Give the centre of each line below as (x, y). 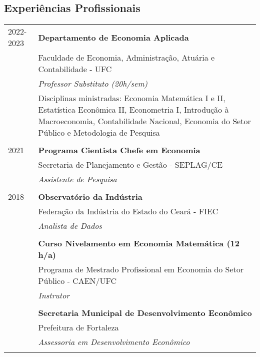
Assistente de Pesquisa (77, 179)
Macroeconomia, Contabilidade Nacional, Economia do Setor (144, 121)
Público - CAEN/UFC (77, 281)
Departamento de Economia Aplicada (113, 37)
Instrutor (54, 295)
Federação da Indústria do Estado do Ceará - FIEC (128, 211)
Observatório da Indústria (90, 197)
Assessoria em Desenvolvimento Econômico (114, 342)
